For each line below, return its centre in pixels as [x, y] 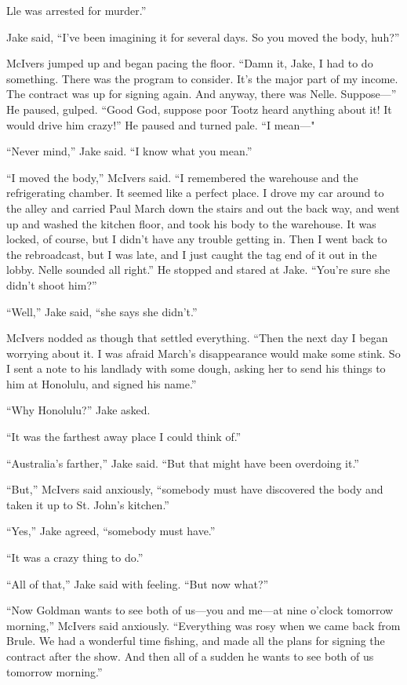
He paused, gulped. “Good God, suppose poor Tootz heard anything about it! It [199, 109]
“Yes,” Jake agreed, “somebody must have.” [111, 531]
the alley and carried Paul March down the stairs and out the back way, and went [203, 208]
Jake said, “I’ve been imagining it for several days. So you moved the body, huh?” [203, 36]
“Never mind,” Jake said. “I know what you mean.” [129, 151]
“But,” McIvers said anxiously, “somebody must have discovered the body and [195, 489]
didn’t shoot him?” [52, 284]
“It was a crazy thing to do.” [75, 557]
